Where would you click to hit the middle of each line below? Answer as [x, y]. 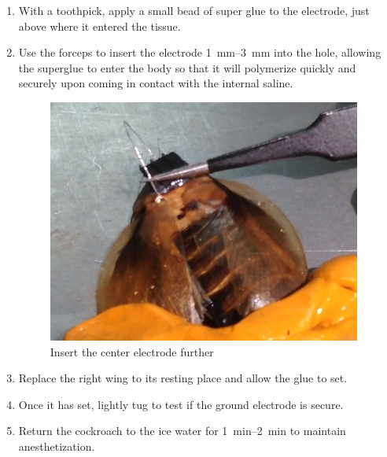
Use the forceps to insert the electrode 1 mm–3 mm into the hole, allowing [200, 52]
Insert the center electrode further [132, 351]
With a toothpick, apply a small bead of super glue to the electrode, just [194, 10]
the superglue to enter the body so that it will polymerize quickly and [187, 67]
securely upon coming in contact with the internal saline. [156, 83]
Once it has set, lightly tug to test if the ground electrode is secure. [181, 404]
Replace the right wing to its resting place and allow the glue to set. [183, 378]
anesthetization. [57, 446]
